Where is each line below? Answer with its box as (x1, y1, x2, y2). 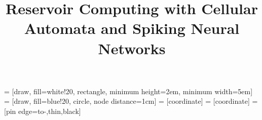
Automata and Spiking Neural (24, 18, 240, 38)
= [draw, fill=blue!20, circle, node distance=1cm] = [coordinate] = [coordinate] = (4, 96, 258, 106)
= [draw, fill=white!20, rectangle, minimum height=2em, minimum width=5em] (4, 86, 253, 96)
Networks (98, 37, 166, 58)
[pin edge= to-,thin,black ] (4, 105, 81, 116)
